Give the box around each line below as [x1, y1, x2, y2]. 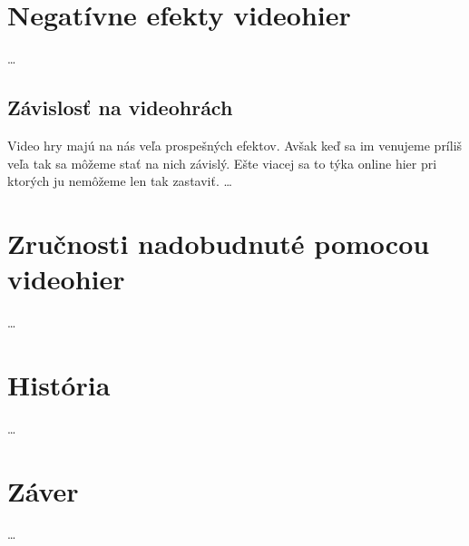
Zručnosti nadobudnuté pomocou [7, 224, 430, 261]
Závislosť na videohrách [7, 93, 233, 122]
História [7, 366, 111, 403]
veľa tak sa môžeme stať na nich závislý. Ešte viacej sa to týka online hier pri [7, 153, 437, 172]
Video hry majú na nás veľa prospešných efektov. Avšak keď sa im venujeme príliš [7, 135, 463, 154]
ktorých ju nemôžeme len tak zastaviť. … [7, 171, 232, 190]
